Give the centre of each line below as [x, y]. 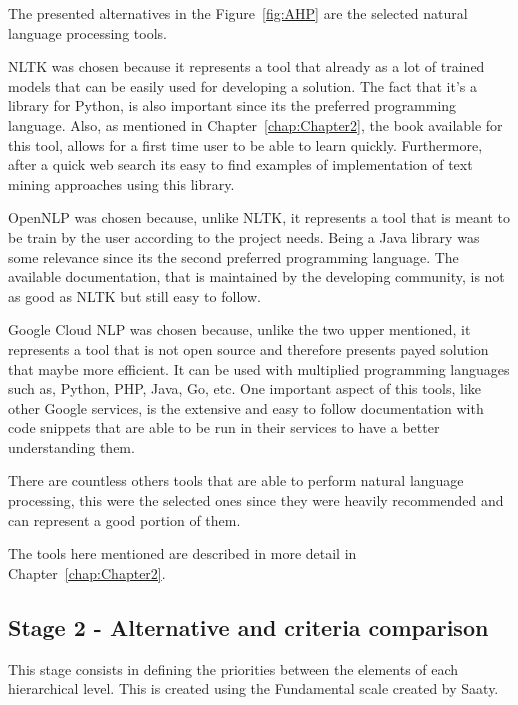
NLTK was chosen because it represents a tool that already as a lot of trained [246, 66]
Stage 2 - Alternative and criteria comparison [248, 626]
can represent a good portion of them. [124, 519]
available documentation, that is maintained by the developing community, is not [256, 276]
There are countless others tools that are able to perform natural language [236, 480]
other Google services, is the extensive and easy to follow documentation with [246, 407]
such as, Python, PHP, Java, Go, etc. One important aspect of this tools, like [245, 388]
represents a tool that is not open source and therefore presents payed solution [248, 348]
